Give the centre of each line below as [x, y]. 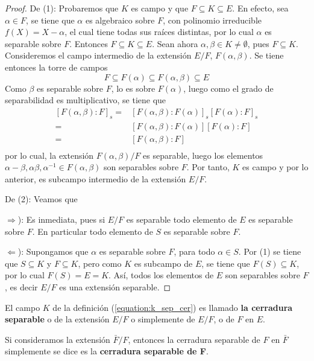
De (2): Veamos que [41, 199]
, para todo [194, 251]
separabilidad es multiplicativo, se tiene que [86, 100]
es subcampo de [163, 263]
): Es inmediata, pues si [61, 219]
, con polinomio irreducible [212, 20]
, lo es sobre [133, 88]
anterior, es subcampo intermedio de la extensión [96, 178]
